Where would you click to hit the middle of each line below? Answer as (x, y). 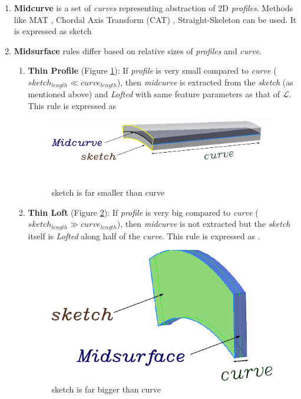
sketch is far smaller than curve (108, 192)
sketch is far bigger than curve (106, 389)
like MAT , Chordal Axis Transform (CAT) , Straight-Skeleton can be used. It (155, 19)
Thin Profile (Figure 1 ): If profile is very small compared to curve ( (152, 70)
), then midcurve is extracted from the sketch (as (205, 82)
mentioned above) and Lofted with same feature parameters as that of (154, 94)
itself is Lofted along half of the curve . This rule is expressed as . (144, 235)
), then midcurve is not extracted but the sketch (204, 224)
